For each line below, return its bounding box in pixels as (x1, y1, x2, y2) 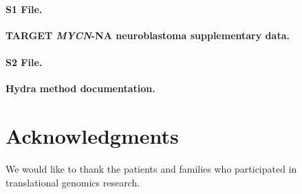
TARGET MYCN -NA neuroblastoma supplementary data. (6, 28, 290, 42)
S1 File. (6, 1, 43, 16)
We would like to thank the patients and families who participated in (6, 161, 297, 175)
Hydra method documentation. (6, 81, 155, 96)
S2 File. (6, 54, 43, 69)
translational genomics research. (6, 175, 140, 189)
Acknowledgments (6, 121, 179, 149)
